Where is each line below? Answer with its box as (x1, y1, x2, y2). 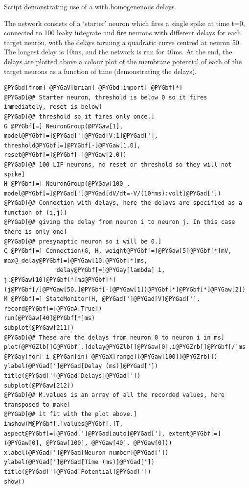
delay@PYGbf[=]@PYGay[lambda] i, (56, 267, 165, 274)
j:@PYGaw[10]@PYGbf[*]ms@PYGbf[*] (4, 276, 116, 284)
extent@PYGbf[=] (168, 430, 221, 437)
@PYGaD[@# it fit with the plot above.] (4, 411, 137, 418)
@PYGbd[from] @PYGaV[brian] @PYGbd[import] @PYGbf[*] (4, 84, 183, 92)
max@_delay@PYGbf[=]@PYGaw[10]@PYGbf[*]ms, (4, 257, 148, 264)
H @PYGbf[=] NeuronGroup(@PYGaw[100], (4, 180, 130, 188)
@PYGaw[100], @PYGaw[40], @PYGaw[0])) (45, 439, 172, 447)
